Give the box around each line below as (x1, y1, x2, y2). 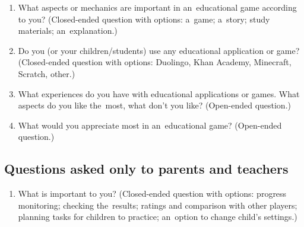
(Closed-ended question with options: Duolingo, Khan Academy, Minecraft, (18, 56, 292, 68)
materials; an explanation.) (18, 24, 118, 37)
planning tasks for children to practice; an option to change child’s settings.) (18, 210, 297, 223)
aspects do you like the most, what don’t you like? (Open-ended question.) (18, 99, 291, 111)
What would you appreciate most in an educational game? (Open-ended (18, 119, 282, 131)
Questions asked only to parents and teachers (4, 159, 289, 178)
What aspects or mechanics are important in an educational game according (18, 1, 297, 13)
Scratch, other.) (18, 67, 75, 79)
